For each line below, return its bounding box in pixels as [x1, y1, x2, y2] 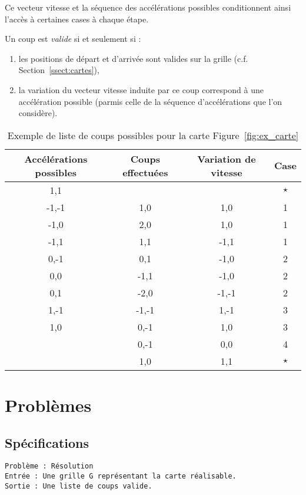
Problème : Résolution [5, 462, 94, 471]
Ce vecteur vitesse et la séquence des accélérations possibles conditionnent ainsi [5, 1, 291, 13]
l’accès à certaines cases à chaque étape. [5, 12, 149, 25]
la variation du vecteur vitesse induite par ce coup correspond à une [18, 83, 264, 95]
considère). [18, 107, 58, 119]
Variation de [197, 151, 256, 166]
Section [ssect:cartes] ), [18, 64, 99, 76]
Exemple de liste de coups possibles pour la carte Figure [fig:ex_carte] [7, 128, 299, 142]
